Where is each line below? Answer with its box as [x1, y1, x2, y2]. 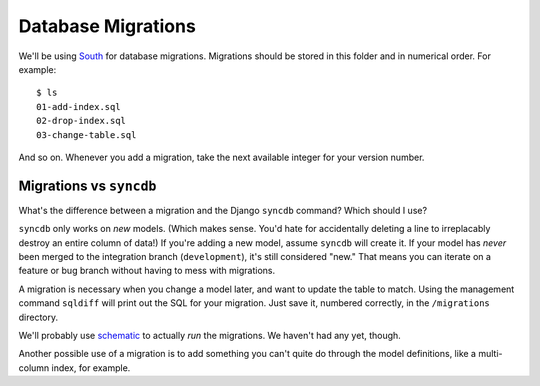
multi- [478, 348, 503, 360]
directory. [18, 311, 59, 323]
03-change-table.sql [36, 129, 137, 140]
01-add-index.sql [36, 101, 121, 112]
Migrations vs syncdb [18, 177, 157, 194]
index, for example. [51, 361, 131, 374]
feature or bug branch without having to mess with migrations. [18, 265, 275, 277]
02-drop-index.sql [36, 115, 127, 127]
